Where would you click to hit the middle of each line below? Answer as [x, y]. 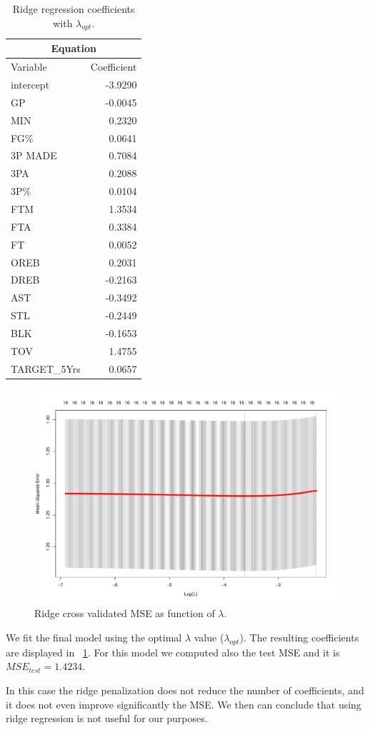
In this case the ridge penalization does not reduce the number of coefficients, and [185, 690]
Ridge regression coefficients [74, 9]
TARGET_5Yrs [46, 368]
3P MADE [34, 155]
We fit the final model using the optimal [94, 637]
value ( [209, 637]
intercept [30, 85]
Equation [74, 48]
